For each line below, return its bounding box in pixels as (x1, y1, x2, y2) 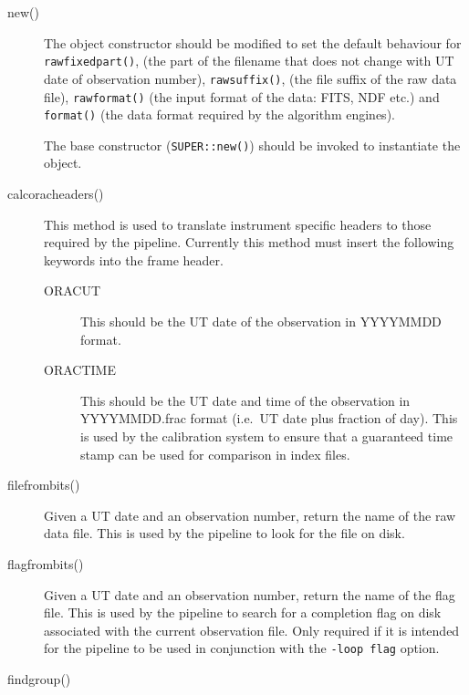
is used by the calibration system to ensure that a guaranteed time (80, 427, 453, 445)
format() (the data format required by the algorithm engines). (44, 105, 395, 124)
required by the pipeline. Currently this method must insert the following (44, 233, 454, 252)
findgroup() (7, 669, 71, 688)
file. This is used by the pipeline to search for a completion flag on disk (44, 603, 442, 622)
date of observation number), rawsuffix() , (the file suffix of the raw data (44, 68, 457, 88)
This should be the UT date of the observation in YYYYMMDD (80, 312, 442, 331)
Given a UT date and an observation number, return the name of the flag (44, 585, 455, 604)
